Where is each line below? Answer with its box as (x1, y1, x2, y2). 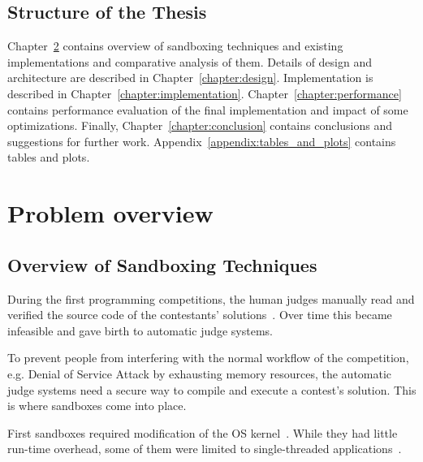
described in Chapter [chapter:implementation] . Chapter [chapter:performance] (7, 84, 402, 101)
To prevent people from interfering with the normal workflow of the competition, (7, 349, 409, 366)
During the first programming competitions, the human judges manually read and (7, 290, 415, 307)
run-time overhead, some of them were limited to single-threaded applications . (7, 440, 402, 457)
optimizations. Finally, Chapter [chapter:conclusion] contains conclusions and (7, 117, 393, 134)
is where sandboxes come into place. (7, 397, 187, 414)
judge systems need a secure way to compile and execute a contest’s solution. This (7, 381, 417, 398)
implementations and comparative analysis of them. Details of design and (7, 53, 373, 70)
